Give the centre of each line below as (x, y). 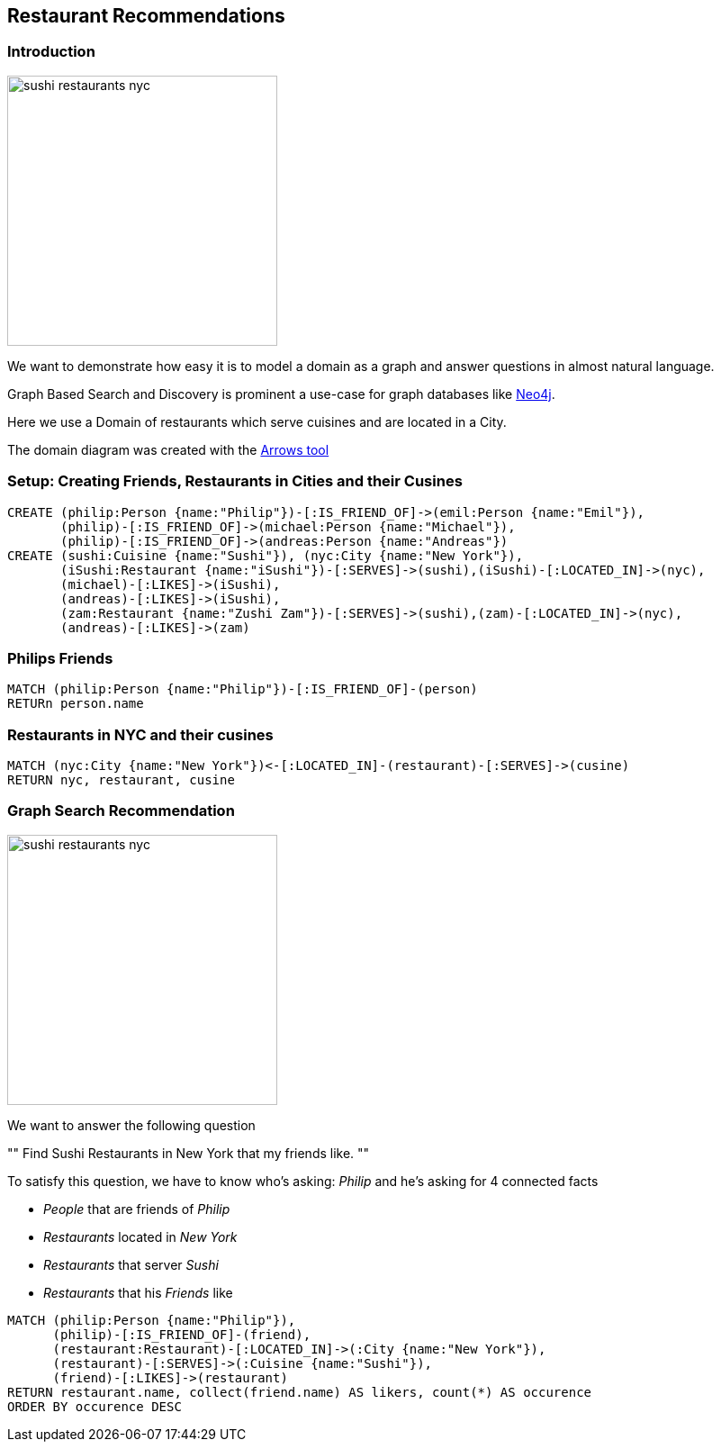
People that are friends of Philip (137, 1209)
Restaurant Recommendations (146, 16)
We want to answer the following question (131, 1125)
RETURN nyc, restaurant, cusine (121, 780)
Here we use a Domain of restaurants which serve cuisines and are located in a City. (257, 421)
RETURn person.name (76, 704)
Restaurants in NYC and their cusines (140, 734)
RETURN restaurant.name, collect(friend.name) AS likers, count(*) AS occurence (300, 1392)
